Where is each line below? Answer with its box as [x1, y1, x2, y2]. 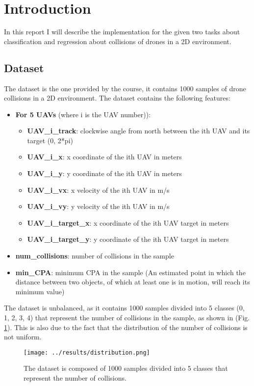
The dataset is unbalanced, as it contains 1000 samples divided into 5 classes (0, [4, 303, 245, 313]
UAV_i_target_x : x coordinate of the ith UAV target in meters [27, 217, 229, 228]
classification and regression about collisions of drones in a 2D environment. [4, 36, 231, 46]
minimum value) [15, 286, 65, 296]
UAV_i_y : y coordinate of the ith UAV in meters [27, 168, 182, 179]
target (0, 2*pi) [27, 135, 73, 145]
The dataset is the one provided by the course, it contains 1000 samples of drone [4, 83, 246, 93]
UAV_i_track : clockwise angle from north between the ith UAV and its [27, 126, 250, 136]
